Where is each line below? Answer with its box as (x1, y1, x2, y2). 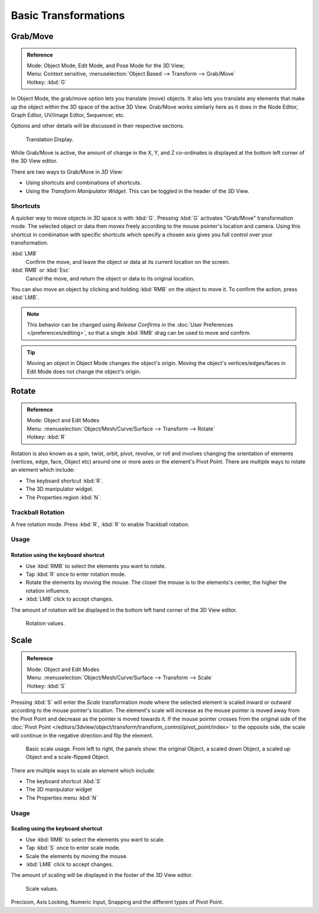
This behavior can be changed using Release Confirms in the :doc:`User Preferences (27, 321, 233, 328)
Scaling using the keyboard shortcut (11, 825, 103, 832)
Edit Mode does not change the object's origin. (27, 368, 141, 375)
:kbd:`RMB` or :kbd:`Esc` (11, 266, 71, 274)
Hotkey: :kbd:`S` (27, 682, 66, 689)
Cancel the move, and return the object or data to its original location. (25, 275, 195, 282)
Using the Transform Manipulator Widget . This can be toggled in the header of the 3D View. (25, 187, 249, 194)
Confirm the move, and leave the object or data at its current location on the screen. (25, 258, 230, 265)
